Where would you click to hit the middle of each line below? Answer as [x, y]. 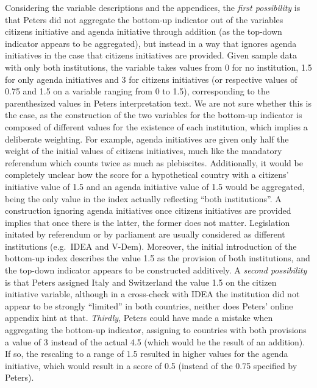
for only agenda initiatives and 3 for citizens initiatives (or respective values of [151, 79]
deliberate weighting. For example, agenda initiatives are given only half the [147, 139]
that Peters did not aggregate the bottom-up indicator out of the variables [144, 19]
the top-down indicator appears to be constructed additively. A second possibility [156, 270]
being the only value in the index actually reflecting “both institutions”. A [143, 198]
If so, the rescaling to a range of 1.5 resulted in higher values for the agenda [147, 354]
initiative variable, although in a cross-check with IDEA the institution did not [152, 294]
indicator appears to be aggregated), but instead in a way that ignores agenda [151, 43]
